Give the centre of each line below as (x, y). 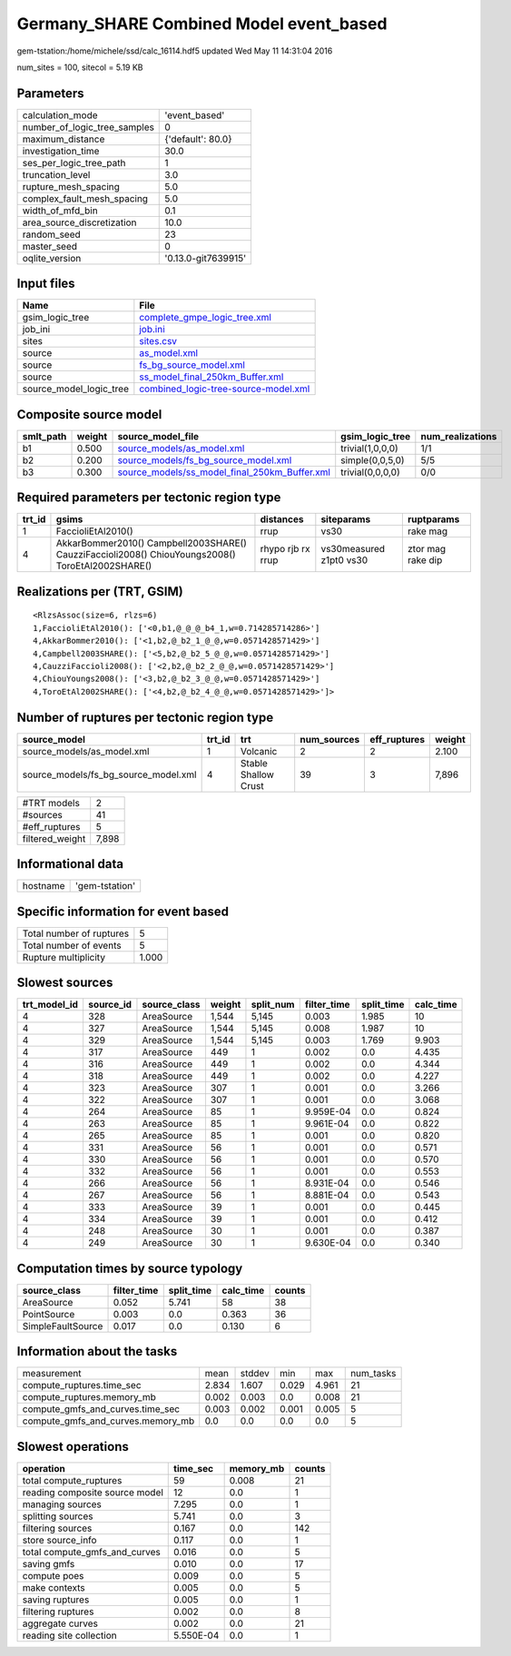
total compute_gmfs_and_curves (91, 1552)
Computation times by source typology (130, 1268)
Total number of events (72, 945)
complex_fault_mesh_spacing (85, 198)
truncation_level (56, 174)
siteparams (346, 519)
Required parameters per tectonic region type (149, 498)
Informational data (70, 864)
